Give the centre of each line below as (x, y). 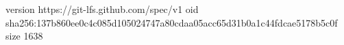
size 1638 (24, 36)
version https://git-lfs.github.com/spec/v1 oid (102, 9)
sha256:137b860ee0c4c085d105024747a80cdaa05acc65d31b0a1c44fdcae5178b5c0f (172, 22)
